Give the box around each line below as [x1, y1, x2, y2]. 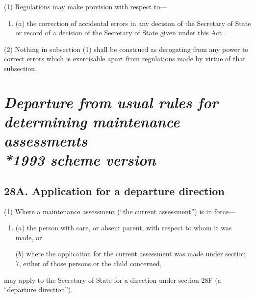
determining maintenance [4, 111, 180, 131]
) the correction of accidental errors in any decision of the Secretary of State [22, 18, 251, 28]
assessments [4, 130, 87, 151]
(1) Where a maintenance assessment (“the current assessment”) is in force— [4, 206, 236, 216]
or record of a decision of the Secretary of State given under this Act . [15, 27, 226, 38]
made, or [15, 232, 42, 242]
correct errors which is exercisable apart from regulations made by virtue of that [4, 53, 246, 64]
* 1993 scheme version [4, 149, 156, 170]
